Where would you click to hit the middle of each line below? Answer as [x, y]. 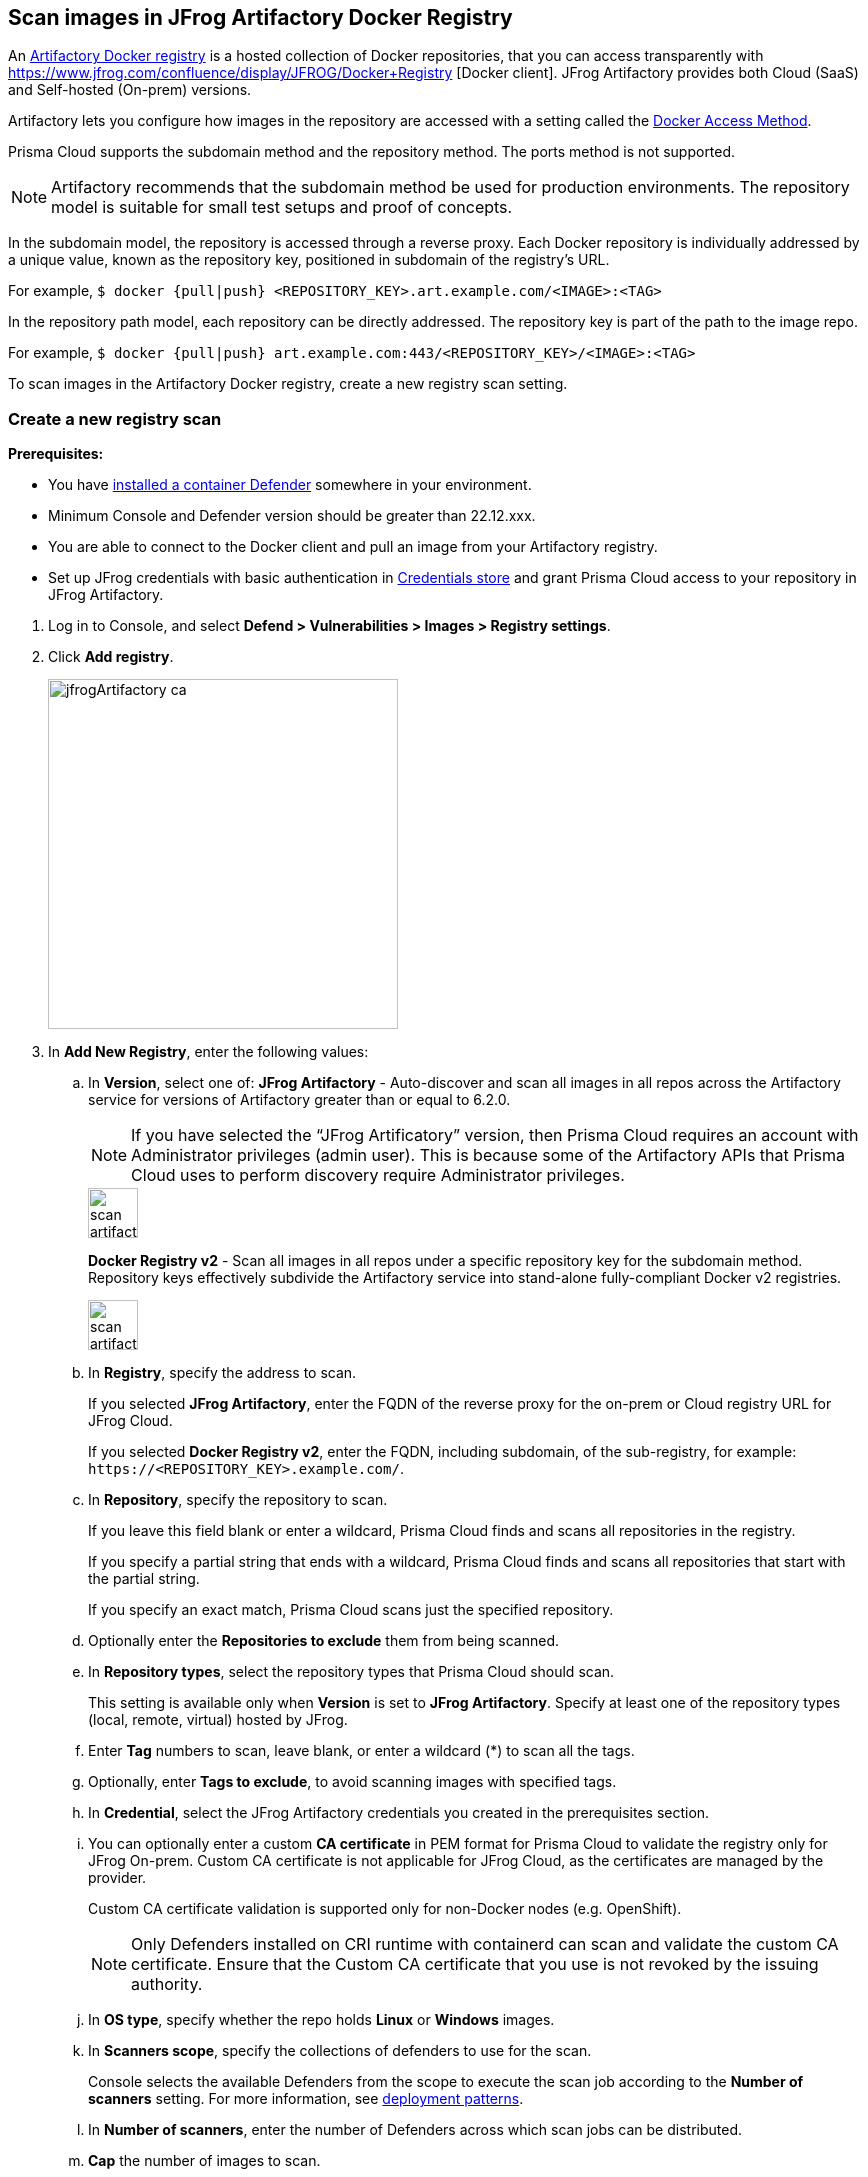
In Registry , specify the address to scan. [222, 1373]
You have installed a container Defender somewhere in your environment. [290, 485]
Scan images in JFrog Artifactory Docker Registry [260, 17]
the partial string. [144, 1579]
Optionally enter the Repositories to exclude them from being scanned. [323, 1641]
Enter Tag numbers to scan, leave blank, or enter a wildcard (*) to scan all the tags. [361, 1751]
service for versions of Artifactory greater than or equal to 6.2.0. [299, 1100]
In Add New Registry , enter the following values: [208, 1052]
